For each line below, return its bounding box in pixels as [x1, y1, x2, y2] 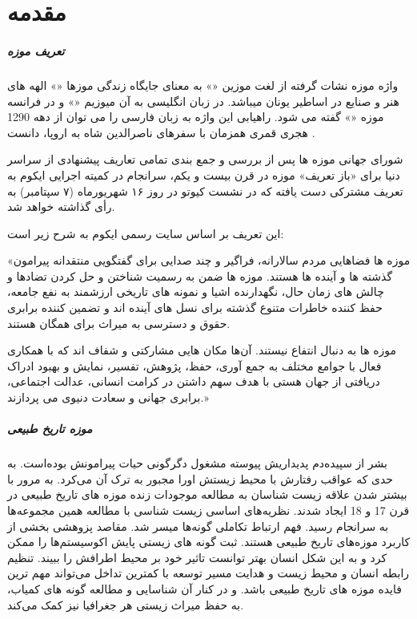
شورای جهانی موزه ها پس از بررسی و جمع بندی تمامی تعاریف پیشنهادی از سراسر [7, 151, 403, 168]
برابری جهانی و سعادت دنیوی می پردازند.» [7, 389, 209, 406]
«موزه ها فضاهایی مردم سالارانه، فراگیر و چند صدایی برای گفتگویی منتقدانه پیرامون [7, 252, 411, 269]
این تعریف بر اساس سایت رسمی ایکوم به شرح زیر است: [7, 225, 284, 241]
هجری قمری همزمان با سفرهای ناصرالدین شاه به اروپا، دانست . [7, 123, 315, 140]
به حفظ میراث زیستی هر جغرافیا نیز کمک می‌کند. [7, 596, 244, 613]
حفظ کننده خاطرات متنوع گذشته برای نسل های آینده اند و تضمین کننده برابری [7, 299, 383, 316]
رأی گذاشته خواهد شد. [7, 198, 115, 215]
